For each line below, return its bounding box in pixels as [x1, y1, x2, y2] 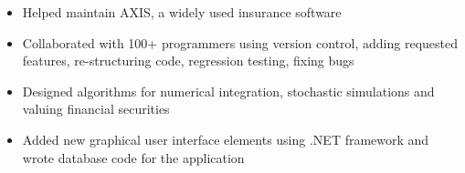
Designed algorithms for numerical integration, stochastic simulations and [22, 81, 435, 100]
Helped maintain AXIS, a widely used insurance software [22, 3, 342, 21]
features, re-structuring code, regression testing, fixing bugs [22, 51, 354, 70]
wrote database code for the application [22, 148, 245, 167]
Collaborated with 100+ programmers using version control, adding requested [22, 33, 459, 52]
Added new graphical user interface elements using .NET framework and [22, 129, 429, 148]
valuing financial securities [22, 99, 170, 118]
